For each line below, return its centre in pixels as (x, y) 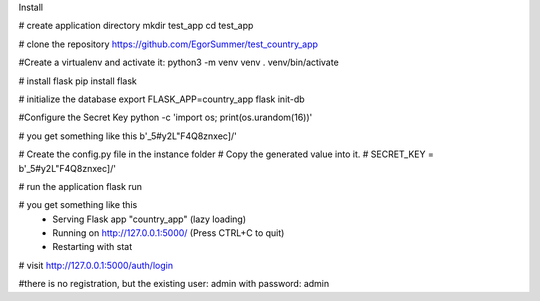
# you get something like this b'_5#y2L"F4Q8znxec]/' (127, 136)
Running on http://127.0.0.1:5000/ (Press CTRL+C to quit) (168, 233)
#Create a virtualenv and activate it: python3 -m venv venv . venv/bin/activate (178, 62)
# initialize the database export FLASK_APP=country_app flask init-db (161, 99)
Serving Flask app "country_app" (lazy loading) (149, 219)
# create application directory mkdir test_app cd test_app (136, 26)
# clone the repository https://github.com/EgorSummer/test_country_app (168, 44)
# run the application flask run (80, 186)
